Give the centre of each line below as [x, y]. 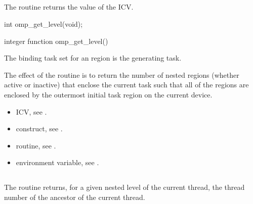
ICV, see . [31, 111]
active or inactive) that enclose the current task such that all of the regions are [126, 85]
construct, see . [39, 129]
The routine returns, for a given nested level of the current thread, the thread [124, 187]
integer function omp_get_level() [56, 41]
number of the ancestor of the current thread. [75, 197]
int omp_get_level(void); [44, 23]
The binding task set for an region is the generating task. [93, 58]
